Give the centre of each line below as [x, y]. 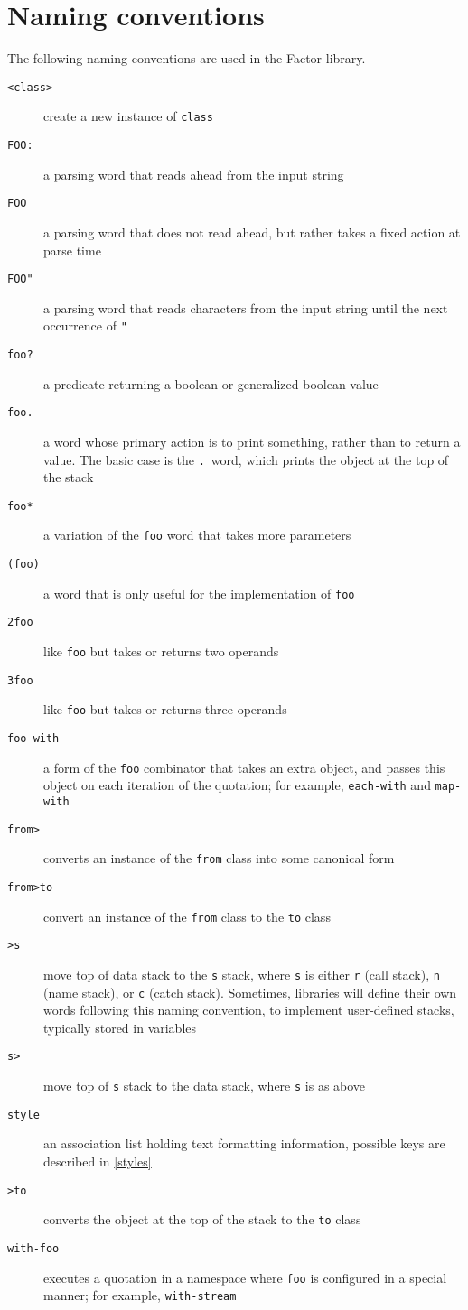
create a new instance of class [128, 116]
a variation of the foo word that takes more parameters [197, 535]
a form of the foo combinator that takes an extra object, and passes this [244, 767]
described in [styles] [98, 1161]
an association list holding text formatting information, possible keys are [244, 1143]
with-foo [33, 1248]
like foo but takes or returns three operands [165, 709]
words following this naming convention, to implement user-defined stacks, [249, 1010]
